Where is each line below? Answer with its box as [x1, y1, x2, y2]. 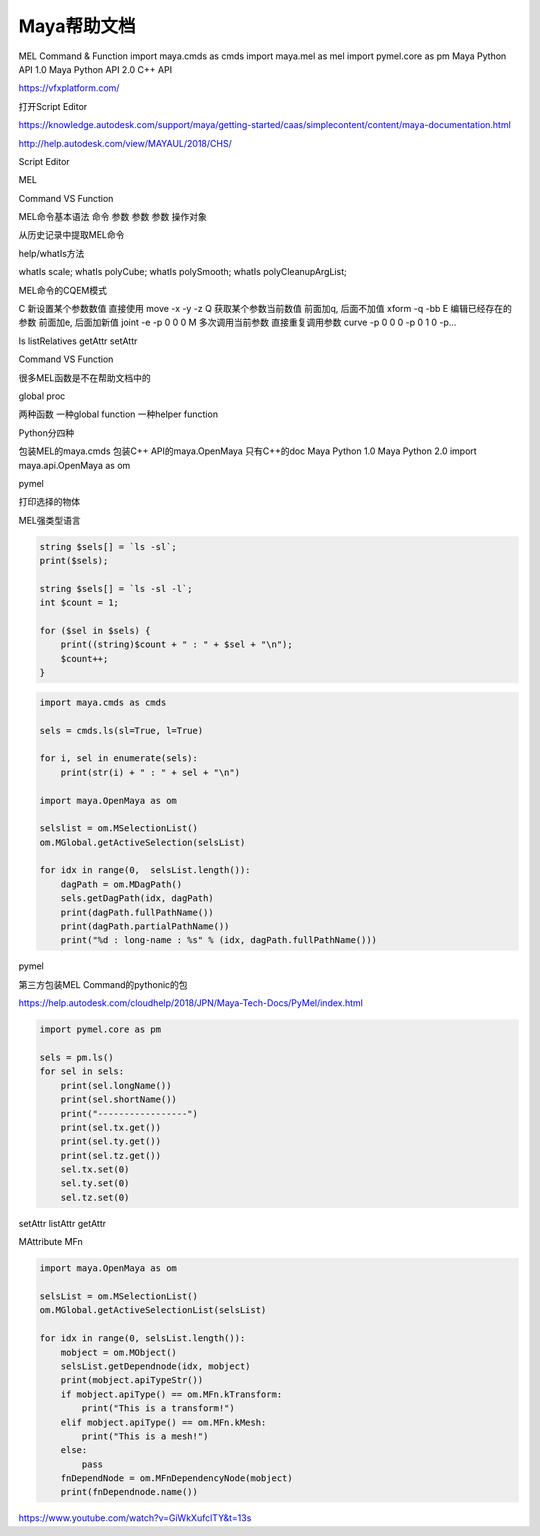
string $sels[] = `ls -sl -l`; [39, 583, 194, 594]
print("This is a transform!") [81, 1403, 235, 1414]
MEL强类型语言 [18, 514, 81, 526]
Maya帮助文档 [18, 15, 136, 37]
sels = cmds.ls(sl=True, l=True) [39, 725, 204, 736]
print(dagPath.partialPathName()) [60, 921, 230, 932]
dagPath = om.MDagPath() [60, 878, 183, 890]
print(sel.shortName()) [60, 1094, 177, 1105]
